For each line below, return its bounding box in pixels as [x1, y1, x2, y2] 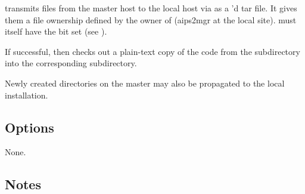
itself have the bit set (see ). [5, 25, 107, 38]
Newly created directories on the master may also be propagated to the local [5, 76, 285, 89]
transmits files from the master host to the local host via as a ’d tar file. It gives [5, 2, 297, 14]
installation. [5, 88, 48, 101]
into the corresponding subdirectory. [5, 57, 137, 69]
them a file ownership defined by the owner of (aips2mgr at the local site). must [5, 13, 297, 26]
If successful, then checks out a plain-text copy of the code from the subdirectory [5, 45, 300, 57]
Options [5, 118, 54, 136]
